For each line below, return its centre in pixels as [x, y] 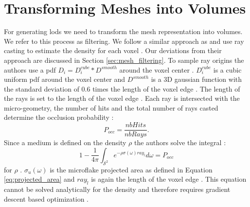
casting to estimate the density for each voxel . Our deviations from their [113, 50]
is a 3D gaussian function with [196, 79]
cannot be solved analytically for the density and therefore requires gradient [117, 189]
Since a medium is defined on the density [65, 142]
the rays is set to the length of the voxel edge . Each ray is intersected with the [122, 98]
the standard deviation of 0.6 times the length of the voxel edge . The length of [122, 88]
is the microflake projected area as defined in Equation [131, 169]
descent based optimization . [46, 198]
